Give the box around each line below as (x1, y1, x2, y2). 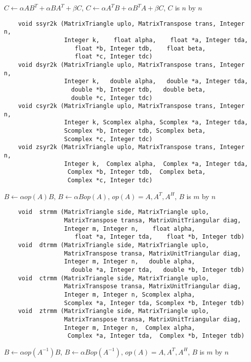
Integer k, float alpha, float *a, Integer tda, (64, 36, 248, 44)
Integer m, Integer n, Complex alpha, (64, 324, 195, 331)
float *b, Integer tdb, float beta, (75, 45, 206, 52)
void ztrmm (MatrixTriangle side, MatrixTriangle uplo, (18, 308, 209, 315)
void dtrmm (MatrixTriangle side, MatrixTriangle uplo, (18, 241, 209, 249)
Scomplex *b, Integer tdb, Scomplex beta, (64, 127, 206, 135)
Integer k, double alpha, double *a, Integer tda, (64, 78, 248, 85)
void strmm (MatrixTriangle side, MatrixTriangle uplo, (18, 208, 209, 216)
